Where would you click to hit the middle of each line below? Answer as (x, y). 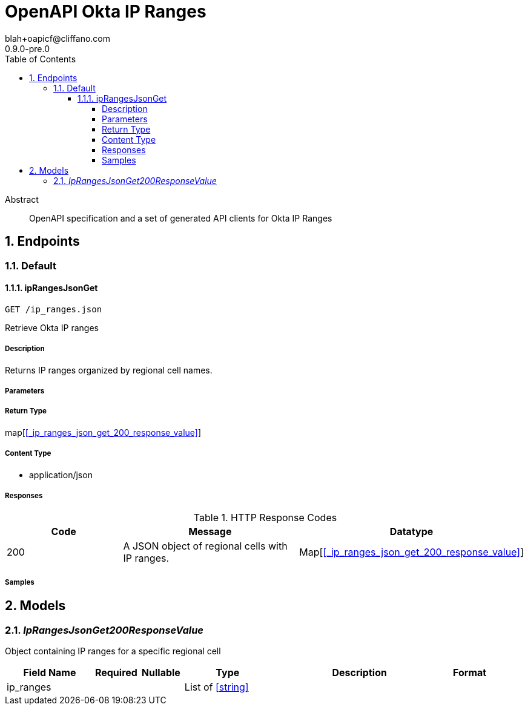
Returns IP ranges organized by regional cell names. (109, 370)
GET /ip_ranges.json (54, 309)
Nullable (161, 672)
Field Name (50, 672)
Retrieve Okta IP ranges (52, 327)
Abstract (22, 199)
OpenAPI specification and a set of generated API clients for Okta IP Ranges (181, 218)
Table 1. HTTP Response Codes (265, 518)
